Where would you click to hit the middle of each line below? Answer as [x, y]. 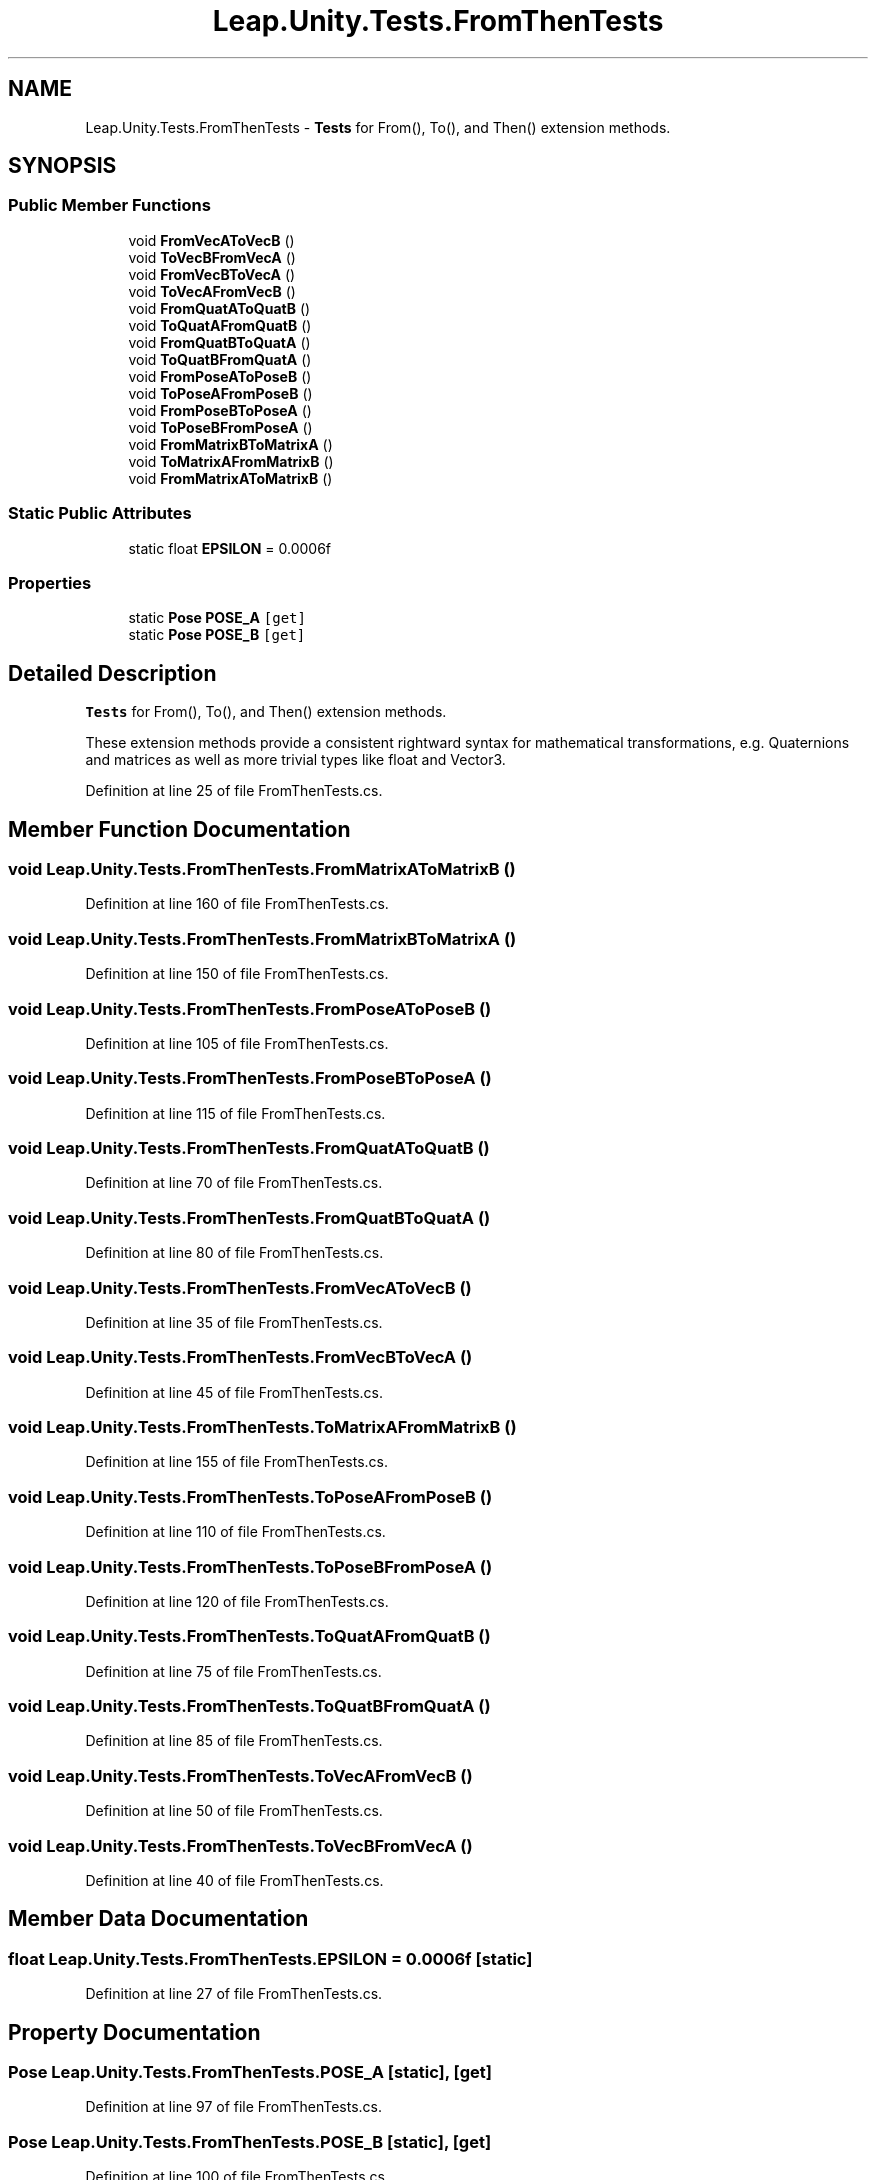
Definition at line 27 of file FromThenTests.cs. [234, 1994]
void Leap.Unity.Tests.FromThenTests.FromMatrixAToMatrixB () [262, 869]
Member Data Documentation [158, 1919]
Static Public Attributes [100, 513]
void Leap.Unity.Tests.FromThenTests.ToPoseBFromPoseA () [250, 1566]
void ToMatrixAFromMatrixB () [231, 461]
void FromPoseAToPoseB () [220, 376]
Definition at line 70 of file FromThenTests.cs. [234, 1183]
